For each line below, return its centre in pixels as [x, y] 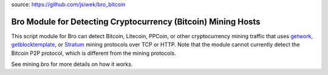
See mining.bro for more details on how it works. [72, 64]
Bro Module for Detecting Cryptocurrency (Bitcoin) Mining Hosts [136, 21]
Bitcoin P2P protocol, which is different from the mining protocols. [94, 53]
